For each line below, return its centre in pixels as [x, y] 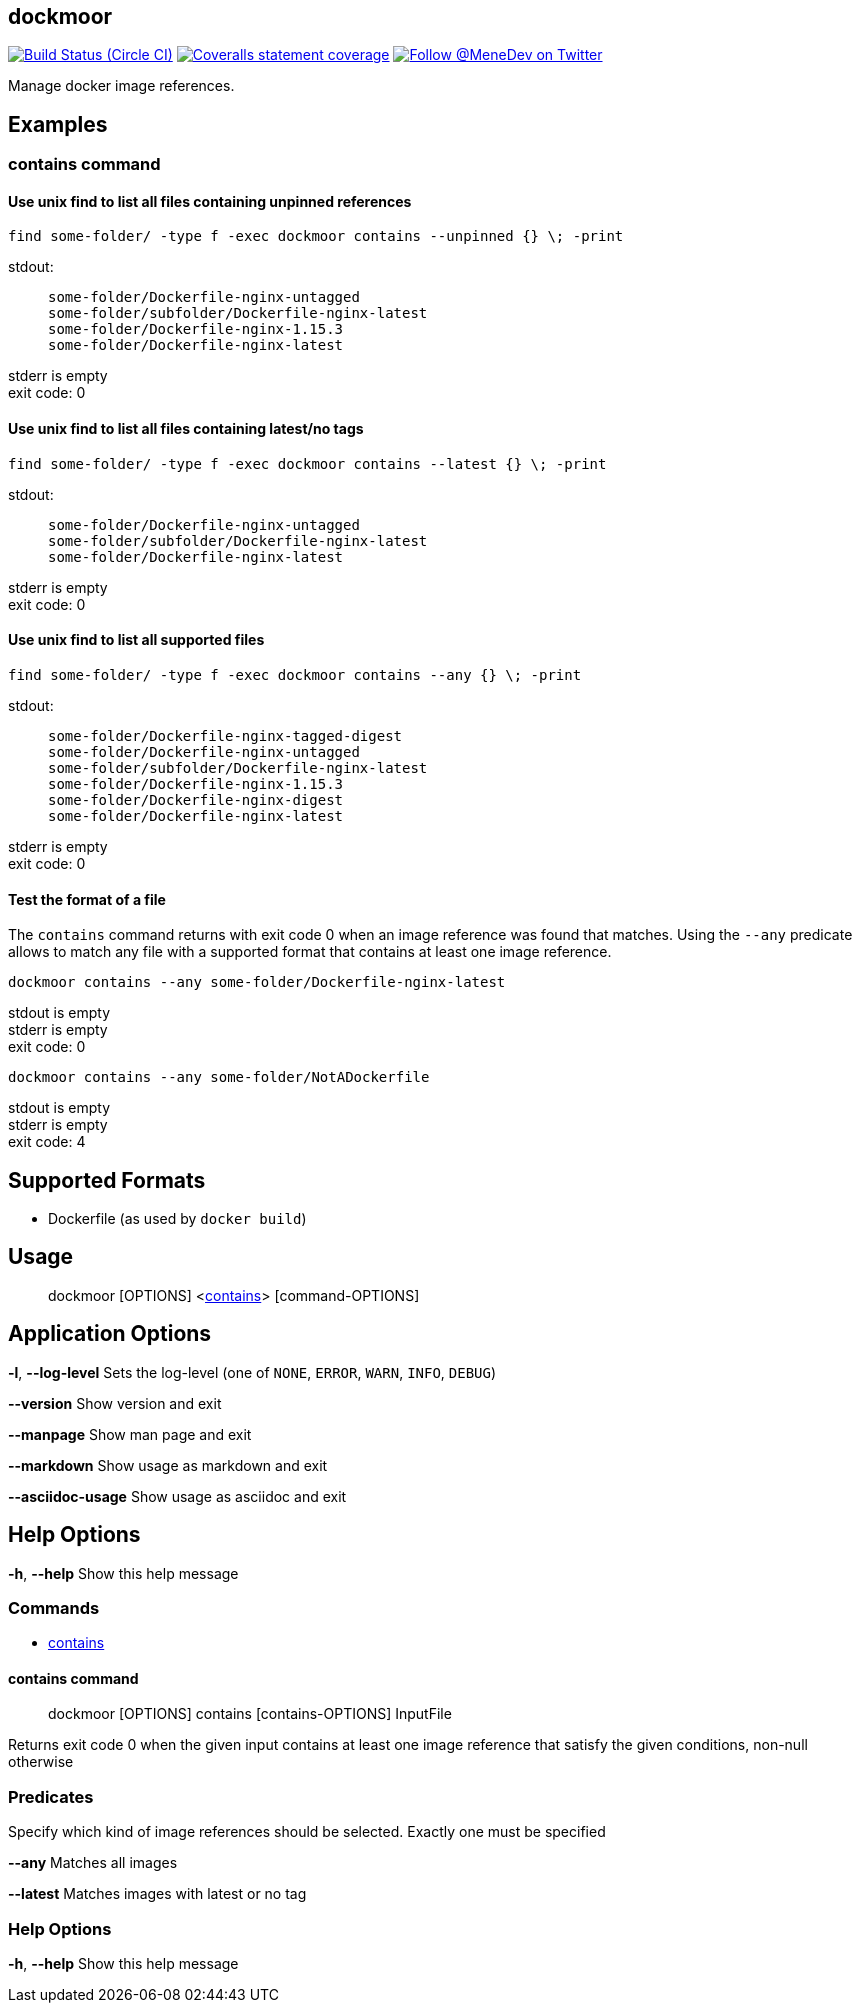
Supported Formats [107, 1180]
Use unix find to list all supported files [136, 640]
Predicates [51, 1796]
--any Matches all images [93, 1863]
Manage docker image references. [121, 86]
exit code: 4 [47, 1142]
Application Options [110, 1334]
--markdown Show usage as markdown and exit [168, 1465]
